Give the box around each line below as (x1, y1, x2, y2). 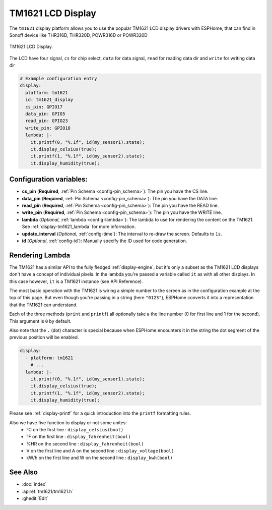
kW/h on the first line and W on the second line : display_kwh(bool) (26, 455, 173, 461)
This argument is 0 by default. (9, 318, 72, 324)
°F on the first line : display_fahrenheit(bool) (26, 434, 131, 440)
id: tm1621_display (25, 97, 74, 103)
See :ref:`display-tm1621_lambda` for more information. (22, 223, 136, 230)
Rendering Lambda (9, 251, 71, 259)
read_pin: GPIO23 (25, 118, 68, 124)
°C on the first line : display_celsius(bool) (26, 426, 123, 432)
